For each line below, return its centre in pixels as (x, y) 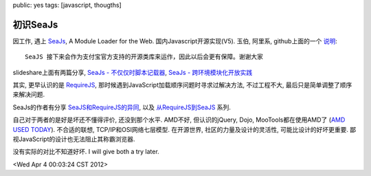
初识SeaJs (35, 24)
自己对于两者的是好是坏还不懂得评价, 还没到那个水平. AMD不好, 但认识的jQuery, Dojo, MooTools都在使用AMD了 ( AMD (179, 120)
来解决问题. (29, 95)
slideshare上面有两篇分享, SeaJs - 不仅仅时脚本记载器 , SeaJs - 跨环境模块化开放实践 (133, 72)
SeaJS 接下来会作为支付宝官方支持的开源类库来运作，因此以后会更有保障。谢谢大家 (144, 57)
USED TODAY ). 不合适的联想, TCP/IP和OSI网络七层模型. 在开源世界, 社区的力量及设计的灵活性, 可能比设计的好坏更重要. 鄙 (184, 129)
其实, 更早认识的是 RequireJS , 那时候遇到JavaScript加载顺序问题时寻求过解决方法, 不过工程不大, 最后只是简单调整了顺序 (182, 85)
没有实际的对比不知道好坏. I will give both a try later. (86, 152)
